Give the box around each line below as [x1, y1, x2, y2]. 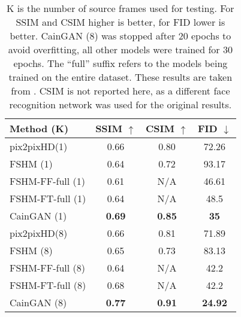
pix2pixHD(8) [10, 226, 68, 240]
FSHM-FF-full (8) [10, 261, 86, 275]
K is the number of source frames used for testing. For [7, 1, 234, 15]
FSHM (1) [10, 157, 53, 170]
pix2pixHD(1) [10, 139, 68, 153]
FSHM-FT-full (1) [10, 191, 86, 205]
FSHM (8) [10, 243, 53, 257]
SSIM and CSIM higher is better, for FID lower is [16, 15, 225, 29]
